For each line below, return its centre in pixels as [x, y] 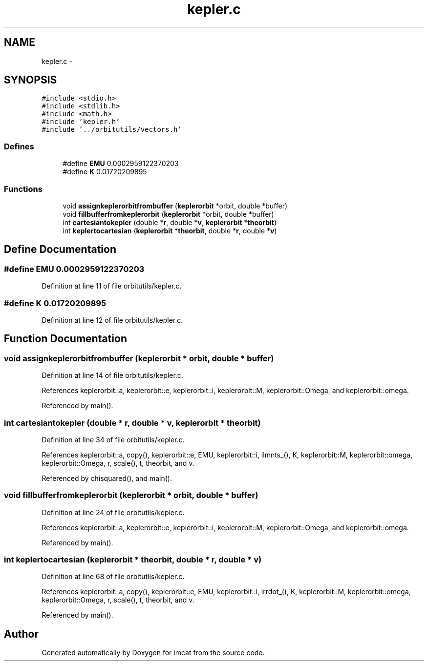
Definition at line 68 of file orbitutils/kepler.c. [113, 577]
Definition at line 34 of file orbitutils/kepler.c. [113, 439]
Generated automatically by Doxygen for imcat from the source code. [153, 653]
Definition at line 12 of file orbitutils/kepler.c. [112, 320]
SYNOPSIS [31, 80]
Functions [23, 189]
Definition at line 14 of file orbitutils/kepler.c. [112, 375]
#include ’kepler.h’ [81, 122]
